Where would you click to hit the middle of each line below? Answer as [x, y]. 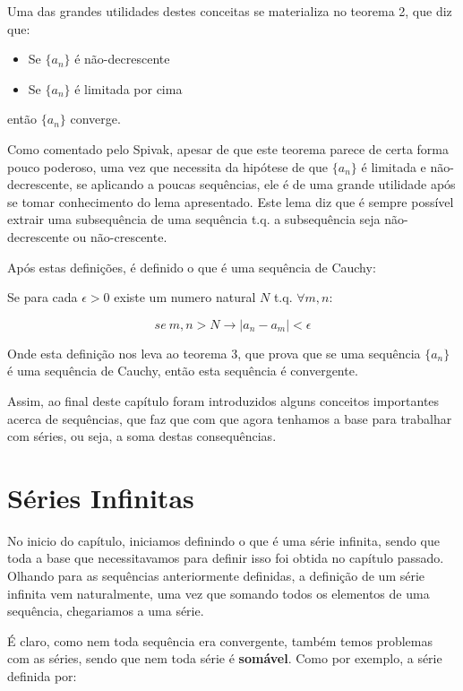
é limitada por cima [129, 88]
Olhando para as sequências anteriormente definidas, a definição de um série [216, 575]
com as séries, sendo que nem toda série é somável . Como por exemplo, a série [225, 658]
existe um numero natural [185, 297]
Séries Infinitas [101, 497]
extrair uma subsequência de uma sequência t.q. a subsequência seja [194, 219]
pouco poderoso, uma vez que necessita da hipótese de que [168, 166]
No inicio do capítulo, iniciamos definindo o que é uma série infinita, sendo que [223, 540]
